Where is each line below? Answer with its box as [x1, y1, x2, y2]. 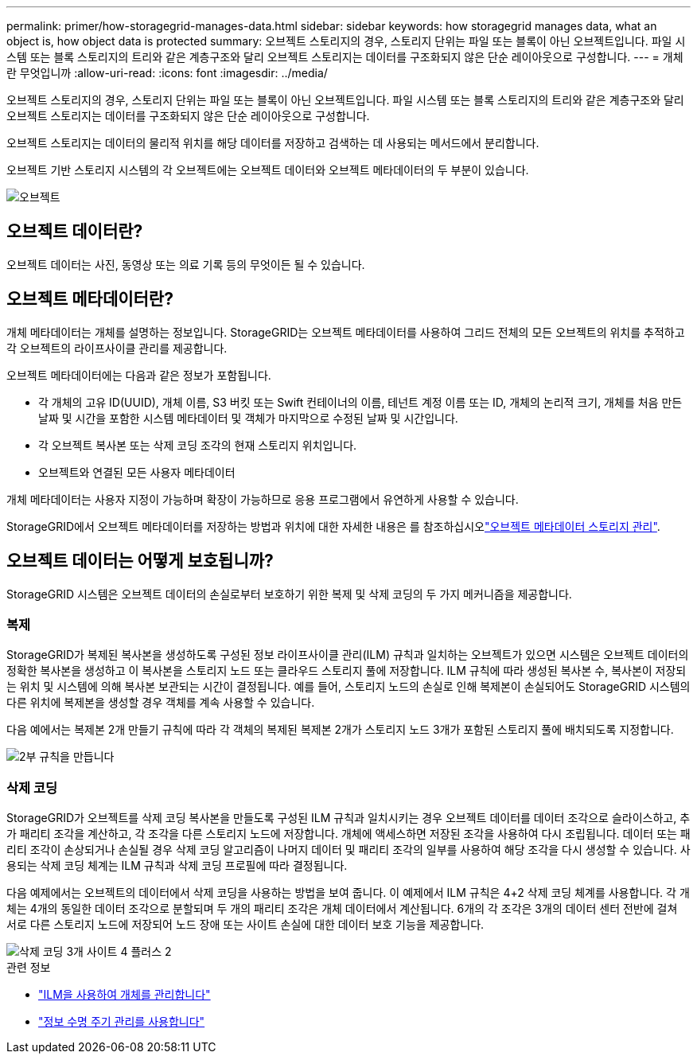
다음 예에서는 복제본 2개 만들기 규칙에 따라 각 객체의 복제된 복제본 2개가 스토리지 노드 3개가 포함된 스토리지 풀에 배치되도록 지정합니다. [6, 723, 674, 737]
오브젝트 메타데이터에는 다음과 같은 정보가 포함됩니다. [6, 368, 271, 382]
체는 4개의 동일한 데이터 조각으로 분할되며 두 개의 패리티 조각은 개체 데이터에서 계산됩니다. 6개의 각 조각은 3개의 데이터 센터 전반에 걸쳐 [6, 902, 678, 916]
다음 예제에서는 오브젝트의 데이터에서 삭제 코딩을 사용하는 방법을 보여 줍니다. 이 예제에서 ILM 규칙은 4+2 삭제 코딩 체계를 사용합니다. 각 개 [6, 886, 690, 900]
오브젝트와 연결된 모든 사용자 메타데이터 [38, 465, 236, 479]
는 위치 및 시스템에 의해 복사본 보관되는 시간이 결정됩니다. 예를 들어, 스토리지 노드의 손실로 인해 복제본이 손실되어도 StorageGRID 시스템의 [6, 680, 691, 694]
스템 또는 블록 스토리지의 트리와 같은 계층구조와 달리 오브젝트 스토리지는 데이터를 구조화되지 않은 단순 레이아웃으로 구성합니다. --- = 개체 [6, 50, 683, 64]
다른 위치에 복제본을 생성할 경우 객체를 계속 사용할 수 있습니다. [6, 696, 315, 710]
